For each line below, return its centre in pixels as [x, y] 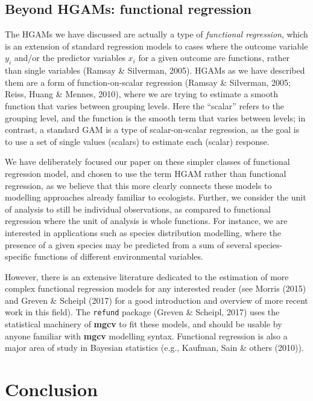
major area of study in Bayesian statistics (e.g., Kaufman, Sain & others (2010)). [154, 348]
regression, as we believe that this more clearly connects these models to [138, 185]
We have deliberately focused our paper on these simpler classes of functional [147, 162]
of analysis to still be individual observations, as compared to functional [138, 209]
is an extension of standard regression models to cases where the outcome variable [156, 46]
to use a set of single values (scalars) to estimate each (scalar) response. [137, 141]
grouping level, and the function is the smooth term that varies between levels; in [155, 117]
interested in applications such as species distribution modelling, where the [143, 232]
